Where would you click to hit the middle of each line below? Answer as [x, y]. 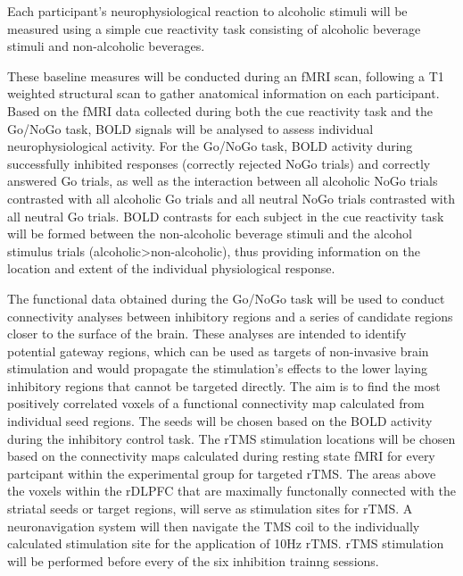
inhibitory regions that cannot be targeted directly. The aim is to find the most [224, 385]
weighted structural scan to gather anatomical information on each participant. [223, 93]
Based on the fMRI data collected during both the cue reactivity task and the [220, 110]
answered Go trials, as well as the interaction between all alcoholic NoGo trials [223, 181]
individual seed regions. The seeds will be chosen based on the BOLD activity [220, 421]
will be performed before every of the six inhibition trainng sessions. [193, 560]
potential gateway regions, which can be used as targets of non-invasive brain [218, 351]
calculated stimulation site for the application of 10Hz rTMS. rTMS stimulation [226, 543]
